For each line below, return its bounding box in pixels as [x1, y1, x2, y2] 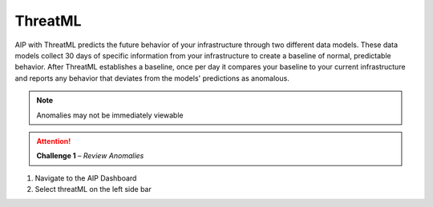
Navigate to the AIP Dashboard [34, 173, 137, 183]
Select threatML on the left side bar [34, 185, 152, 194]
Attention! [36, 136, 71, 145]
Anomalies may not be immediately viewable [36, 110, 184, 120]
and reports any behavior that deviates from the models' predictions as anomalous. [14, 73, 290, 83]
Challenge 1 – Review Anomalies [36, 151, 144, 161]
